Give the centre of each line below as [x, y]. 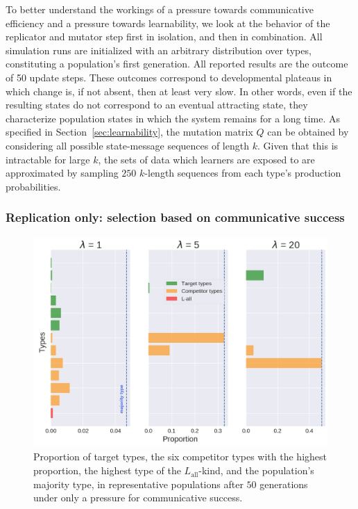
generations [284, 484]
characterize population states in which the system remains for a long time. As [173, 118]
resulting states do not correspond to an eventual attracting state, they [157, 105]
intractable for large [48, 159]
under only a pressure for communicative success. [138, 498]
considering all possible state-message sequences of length [127, 145]
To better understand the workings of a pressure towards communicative [160, 9]
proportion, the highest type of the [107, 470]
